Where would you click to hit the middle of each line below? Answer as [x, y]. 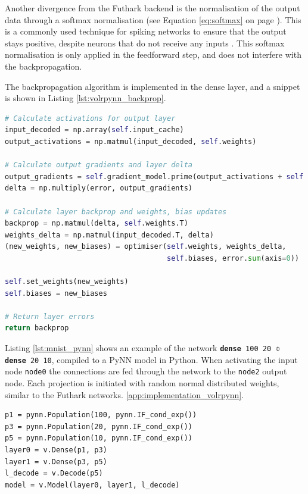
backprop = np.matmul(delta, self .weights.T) [97, 223]
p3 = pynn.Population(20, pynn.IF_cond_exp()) [99, 426]
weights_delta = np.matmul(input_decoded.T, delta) [109, 235]
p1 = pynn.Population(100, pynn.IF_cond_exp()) [101, 415]
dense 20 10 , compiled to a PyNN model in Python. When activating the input [151, 359]
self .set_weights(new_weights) [67, 282]
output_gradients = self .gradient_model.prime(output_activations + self [154, 176]
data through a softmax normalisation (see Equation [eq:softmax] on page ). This [153, 19]
